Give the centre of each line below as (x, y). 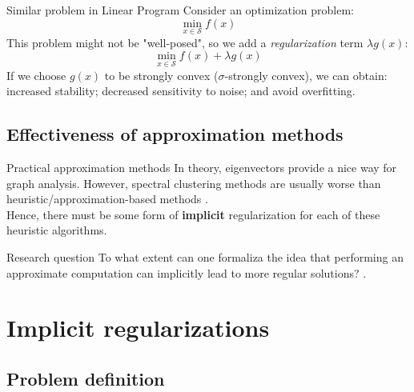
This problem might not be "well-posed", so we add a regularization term (185, 42)
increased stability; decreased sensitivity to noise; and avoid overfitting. (181, 91)
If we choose (36, 75)
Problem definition (86, 378)
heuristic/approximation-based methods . (107, 199)
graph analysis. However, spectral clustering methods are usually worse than (194, 183)
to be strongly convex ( (161, 75)
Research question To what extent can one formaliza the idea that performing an (205, 256)
